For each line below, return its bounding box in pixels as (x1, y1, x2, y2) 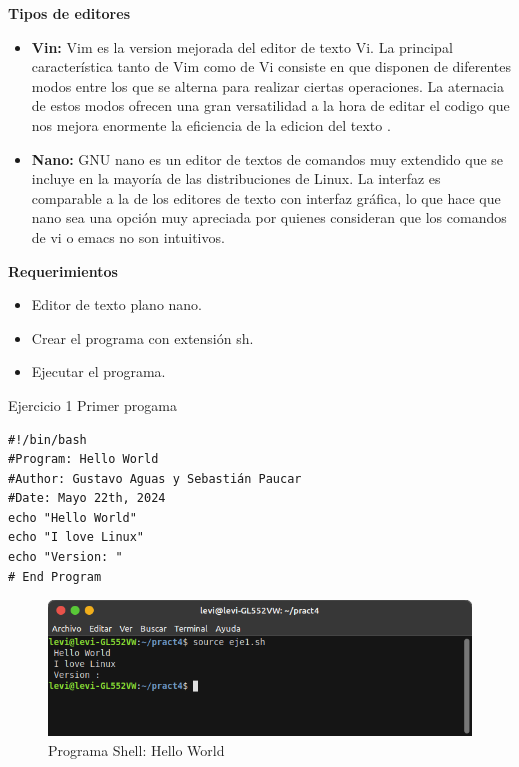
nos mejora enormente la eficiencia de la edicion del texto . (31, 114, 391, 135)
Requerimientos (8, 260, 118, 281)
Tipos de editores (8, 3, 130, 23)
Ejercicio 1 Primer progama (8, 394, 177, 415)
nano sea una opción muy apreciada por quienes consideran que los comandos (31, 207, 507, 228)
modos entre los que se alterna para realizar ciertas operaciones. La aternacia (31, 75, 504, 96)
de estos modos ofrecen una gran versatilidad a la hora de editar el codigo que (31, 95, 510, 116)
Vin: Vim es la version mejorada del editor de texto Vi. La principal (31, 36, 453, 57)
